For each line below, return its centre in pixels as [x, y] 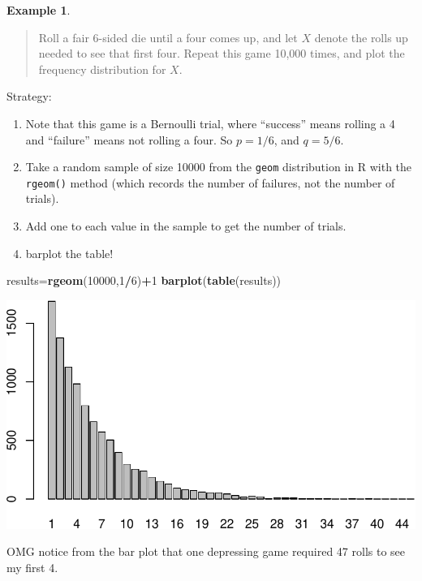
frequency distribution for [102, 69]
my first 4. [32, 567]
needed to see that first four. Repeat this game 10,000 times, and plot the [222, 53]
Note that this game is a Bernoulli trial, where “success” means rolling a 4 [210, 123]
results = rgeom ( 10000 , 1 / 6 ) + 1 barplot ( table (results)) [144, 280]
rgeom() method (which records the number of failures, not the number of [210, 182]
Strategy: [29, 96]
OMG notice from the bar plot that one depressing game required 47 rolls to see [206, 551]
